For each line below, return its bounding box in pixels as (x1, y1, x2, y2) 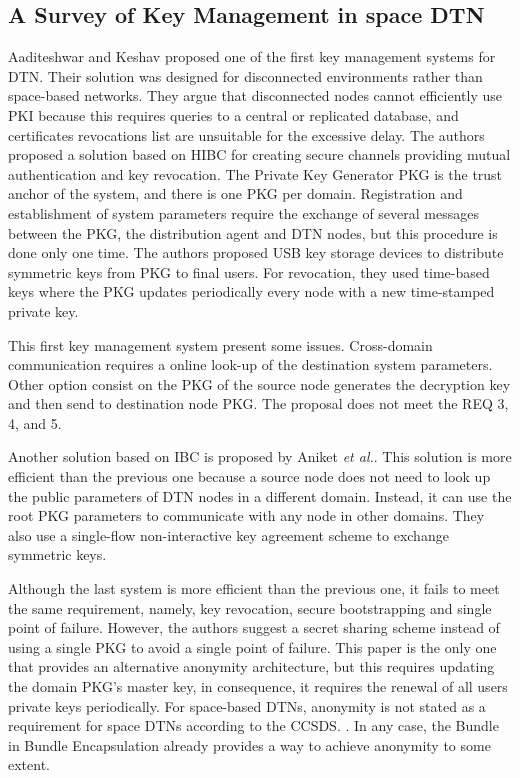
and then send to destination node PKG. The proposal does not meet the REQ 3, (8, 393, 509, 414)
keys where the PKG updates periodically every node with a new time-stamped (8, 281, 495, 302)
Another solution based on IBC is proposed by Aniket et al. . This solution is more (8, 446, 512, 467)
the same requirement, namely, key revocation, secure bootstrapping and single (8, 597, 492, 618)
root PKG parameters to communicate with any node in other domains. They (8, 505, 485, 526)
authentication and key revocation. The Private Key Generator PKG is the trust (8, 163, 503, 184)
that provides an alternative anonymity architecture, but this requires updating (8, 656, 495, 677)
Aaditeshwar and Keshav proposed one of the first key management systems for (8, 46, 496, 67)
